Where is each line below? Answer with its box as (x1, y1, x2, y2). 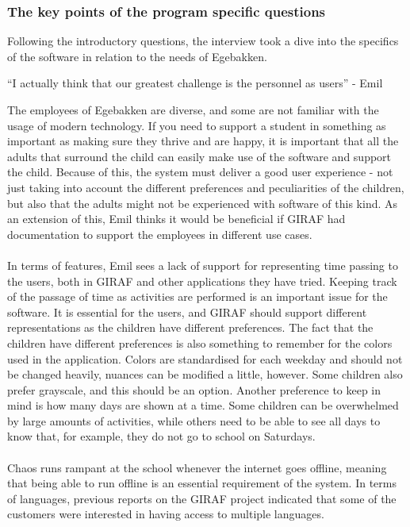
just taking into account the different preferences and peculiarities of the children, (7, 179, 404, 195)
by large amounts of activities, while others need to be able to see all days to (7, 412, 381, 429)
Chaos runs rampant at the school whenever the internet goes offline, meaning (7, 459, 387, 475)
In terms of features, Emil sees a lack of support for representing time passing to (7, 256, 398, 273)
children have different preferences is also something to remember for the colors (7, 334, 393, 351)
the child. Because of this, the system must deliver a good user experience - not (7, 163, 393, 180)
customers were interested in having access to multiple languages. (7, 506, 324, 522)
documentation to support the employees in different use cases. (7, 225, 312, 242)
